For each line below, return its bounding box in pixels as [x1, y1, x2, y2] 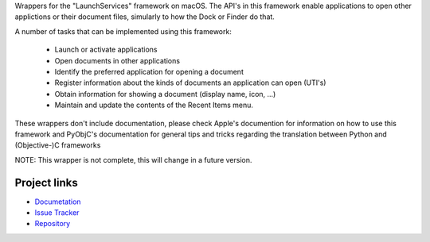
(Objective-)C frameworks [14, 140, 101, 150]
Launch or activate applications [54, 44, 158, 55]
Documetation [34, 197, 81, 206]
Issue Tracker [34, 207, 80, 217]
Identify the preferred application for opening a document [54, 67, 244, 76]
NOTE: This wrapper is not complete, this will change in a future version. [14, 155, 252, 164]
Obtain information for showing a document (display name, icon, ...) [54, 89, 276, 98]
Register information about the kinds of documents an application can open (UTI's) [54, 78, 326, 87]
